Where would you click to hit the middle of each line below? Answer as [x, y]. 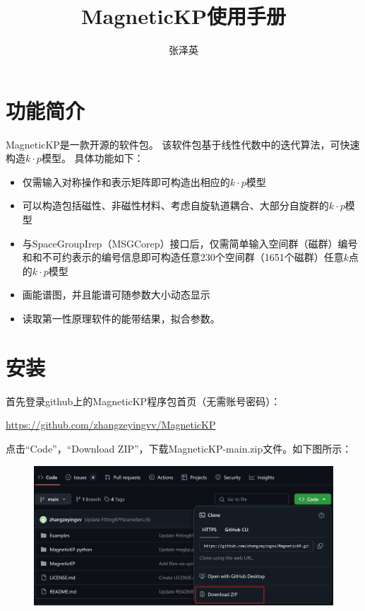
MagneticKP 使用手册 [184, 16]
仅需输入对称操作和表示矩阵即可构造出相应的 [126, 181]
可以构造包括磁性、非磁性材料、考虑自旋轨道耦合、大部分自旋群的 [175, 205]
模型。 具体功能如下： [92, 158]
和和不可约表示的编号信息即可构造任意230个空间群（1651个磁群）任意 [183, 257]
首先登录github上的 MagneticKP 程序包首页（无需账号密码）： [143, 401]
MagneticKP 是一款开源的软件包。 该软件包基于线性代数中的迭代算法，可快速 [183, 144]
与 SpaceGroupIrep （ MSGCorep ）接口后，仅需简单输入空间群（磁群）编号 [190, 243]
